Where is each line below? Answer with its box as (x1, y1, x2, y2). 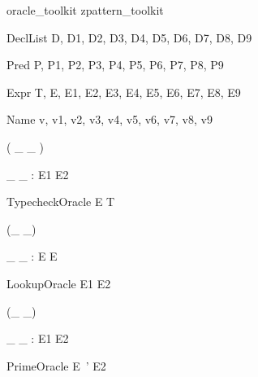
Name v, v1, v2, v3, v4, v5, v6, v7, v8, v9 (6, 111, 213, 128)
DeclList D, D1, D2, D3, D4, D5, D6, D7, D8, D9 (6, 28, 252, 46)
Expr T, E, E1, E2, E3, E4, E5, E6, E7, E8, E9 (6, 83, 241, 100)
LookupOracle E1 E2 (6, 274, 111, 292)
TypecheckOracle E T (6, 193, 115, 210)
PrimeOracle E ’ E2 (6, 357, 106, 374)
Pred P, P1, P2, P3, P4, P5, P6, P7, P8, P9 (6, 56, 224, 73)
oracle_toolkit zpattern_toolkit (6, 2, 164, 18)
